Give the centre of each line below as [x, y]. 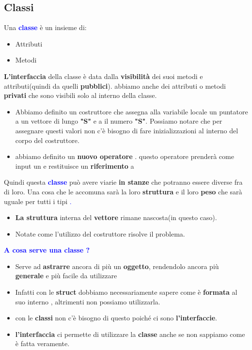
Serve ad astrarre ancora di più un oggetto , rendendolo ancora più [117, 266]
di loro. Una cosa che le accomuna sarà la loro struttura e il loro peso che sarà [123, 191]
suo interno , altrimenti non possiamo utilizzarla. [88, 301]
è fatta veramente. [42, 343]
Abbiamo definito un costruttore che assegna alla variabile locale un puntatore [132, 111]
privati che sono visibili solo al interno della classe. [80, 95]
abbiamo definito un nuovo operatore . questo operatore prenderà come [125, 156]
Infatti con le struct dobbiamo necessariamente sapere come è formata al [126, 292]
